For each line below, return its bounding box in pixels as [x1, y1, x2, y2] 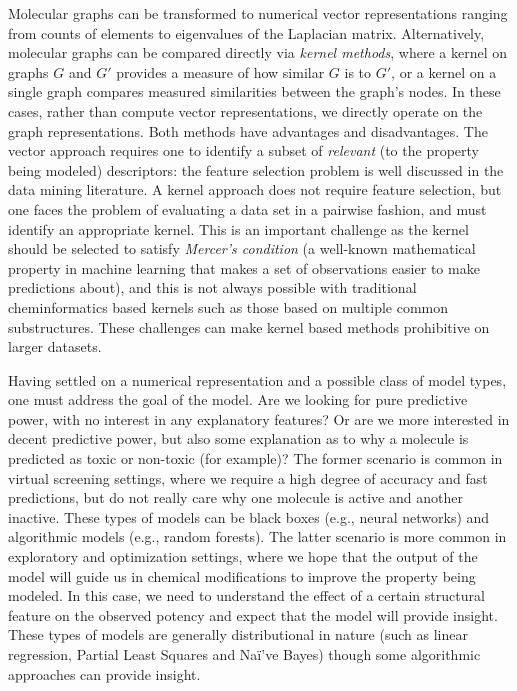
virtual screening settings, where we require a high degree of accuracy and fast [8, 467, 488, 488]
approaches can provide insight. [8, 663, 201, 684]
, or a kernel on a [391, 61, 497, 82]
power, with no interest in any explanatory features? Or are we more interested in [8, 408, 510, 429]
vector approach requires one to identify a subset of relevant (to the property [8, 140, 479, 161]
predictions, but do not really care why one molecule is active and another [8, 487, 463, 508]
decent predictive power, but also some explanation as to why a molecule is [8, 428, 469, 449]
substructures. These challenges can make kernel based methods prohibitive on [8, 316, 490, 337]
